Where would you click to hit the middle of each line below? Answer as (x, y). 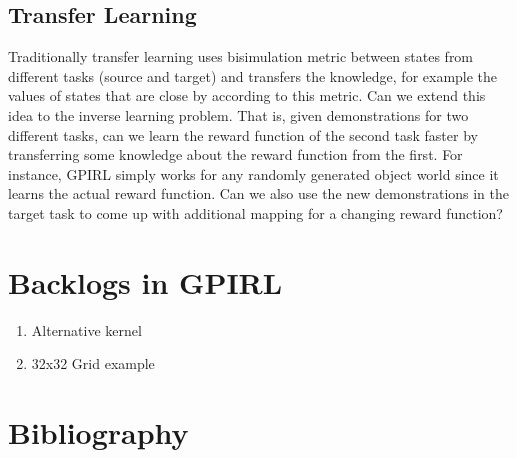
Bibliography (98, 432)
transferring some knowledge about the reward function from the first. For (235, 154)
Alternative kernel (86, 329)
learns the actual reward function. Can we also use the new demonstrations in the (259, 193)
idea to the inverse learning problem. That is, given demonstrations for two (238, 114)
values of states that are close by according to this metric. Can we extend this (247, 95)
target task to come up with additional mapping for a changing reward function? (255, 212)
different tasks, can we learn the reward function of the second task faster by (243, 134)
